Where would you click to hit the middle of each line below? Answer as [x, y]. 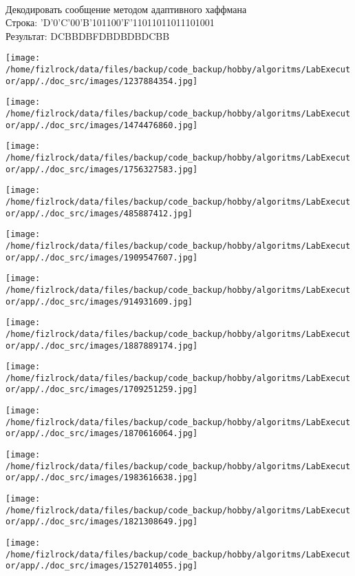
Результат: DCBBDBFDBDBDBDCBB [88, 35]
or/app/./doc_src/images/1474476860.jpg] [102, 125]
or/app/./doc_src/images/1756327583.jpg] [102, 169]
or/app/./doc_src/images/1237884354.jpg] [102, 81]
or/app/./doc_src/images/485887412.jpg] [99, 213]
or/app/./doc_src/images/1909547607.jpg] [102, 257]
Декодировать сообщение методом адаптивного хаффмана [126, 9]
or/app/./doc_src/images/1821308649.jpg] [102, 522]
